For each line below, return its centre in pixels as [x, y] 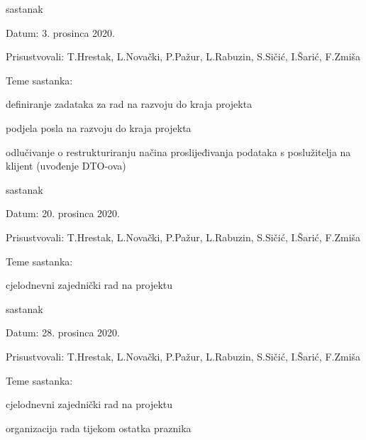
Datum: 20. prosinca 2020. [63, 213]
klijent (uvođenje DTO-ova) [66, 166]
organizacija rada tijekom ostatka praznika [99, 428]
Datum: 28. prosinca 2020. [63, 332]
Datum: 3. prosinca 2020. [60, 32]
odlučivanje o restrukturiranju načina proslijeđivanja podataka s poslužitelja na [178, 152]
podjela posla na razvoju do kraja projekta [99, 127]
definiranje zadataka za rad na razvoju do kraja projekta [129, 104]
